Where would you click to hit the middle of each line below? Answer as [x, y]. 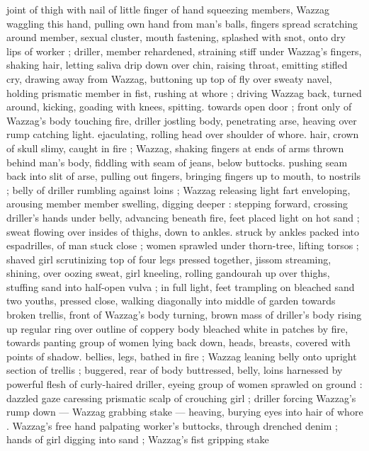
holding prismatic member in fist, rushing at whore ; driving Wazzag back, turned [184, 92]
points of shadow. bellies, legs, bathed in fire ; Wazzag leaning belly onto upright [182, 356]
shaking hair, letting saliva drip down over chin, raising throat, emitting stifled [177, 65]
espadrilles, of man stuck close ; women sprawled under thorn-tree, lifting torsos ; [183, 245]
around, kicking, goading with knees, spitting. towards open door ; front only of [179, 107]
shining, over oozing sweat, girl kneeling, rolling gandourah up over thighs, [168, 273]
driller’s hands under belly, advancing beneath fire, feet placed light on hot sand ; [183, 217]
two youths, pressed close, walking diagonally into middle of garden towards [171, 301]
